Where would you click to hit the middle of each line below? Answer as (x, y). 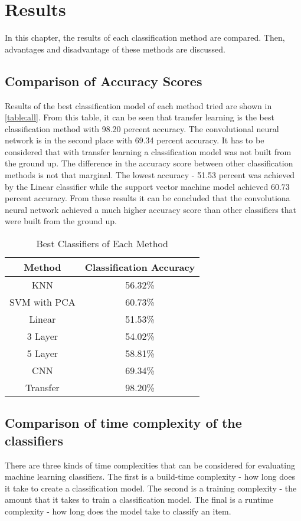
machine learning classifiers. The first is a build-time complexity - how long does (150, 476)
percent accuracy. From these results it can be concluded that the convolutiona (148, 198)
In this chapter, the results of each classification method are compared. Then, (145, 37)
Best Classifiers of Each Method (102, 244)
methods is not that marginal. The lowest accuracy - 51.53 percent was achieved (150, 175)
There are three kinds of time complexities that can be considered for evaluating (150, 465)
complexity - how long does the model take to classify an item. (118, 511)
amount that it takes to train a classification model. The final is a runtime (139, 499)
